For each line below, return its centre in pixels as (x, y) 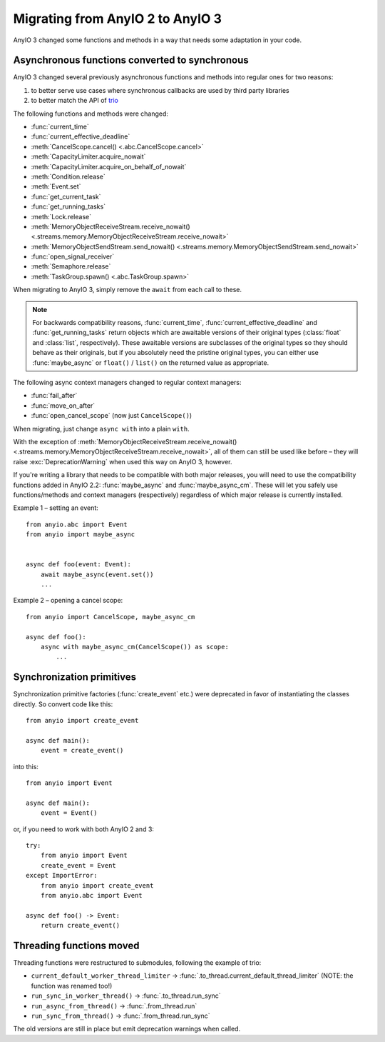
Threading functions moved (76, 945)
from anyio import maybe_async (81, 535)
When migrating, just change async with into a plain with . (101, 429)
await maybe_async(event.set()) (97, 574)
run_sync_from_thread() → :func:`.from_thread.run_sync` (120, 1016)
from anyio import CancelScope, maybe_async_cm (111, 617)
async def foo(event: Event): (79, 565)
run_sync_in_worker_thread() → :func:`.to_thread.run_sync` (126, 996)
